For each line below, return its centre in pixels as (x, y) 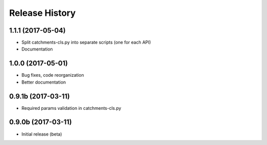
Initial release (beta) (42, 134)
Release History (43, 13)
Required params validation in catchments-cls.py (71, 108)
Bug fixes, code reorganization (53, 75)
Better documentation (44, 82)
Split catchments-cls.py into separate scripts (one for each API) (86, 43)
